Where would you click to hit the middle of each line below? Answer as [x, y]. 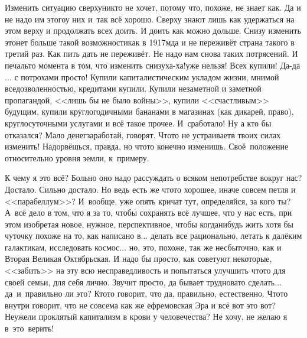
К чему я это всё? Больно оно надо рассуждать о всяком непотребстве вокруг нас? [153, 178]
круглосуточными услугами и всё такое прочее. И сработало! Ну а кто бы [138, 123]
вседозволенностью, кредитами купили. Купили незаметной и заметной [133, 88]
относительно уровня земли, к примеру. [77, 157]
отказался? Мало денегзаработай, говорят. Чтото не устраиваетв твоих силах [143, 134]
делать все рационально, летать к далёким [226, 235]
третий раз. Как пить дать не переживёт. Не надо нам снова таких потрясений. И [151, 53]
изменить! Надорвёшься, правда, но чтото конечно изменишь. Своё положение [147, 146]
